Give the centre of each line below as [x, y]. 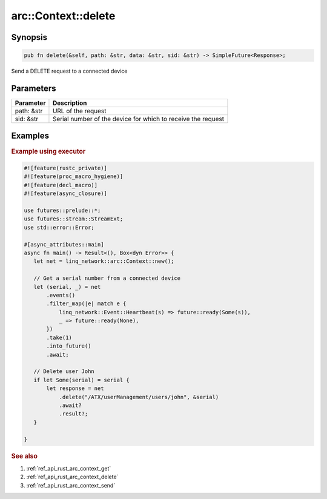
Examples [30, 136]
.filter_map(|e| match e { [86, 304]
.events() [61, 295]
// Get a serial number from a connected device [107, 278]
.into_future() [69, 346]
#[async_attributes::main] [64, 244]
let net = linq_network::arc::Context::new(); [104, 261]
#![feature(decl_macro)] [61, 185]
